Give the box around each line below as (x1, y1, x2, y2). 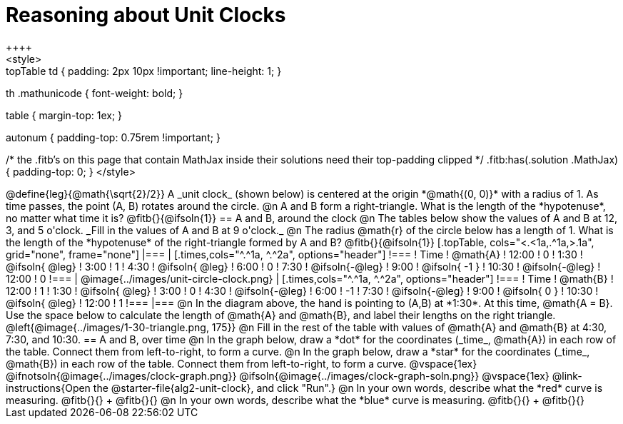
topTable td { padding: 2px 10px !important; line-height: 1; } (6, 64, 282, 77)
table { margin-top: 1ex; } (6, 108, 123, 121)
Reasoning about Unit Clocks (6, 3, 286, 27)
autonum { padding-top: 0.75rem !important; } (6, 131, 221, 143)
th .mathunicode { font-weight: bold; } (6, 86, 183, 99)
